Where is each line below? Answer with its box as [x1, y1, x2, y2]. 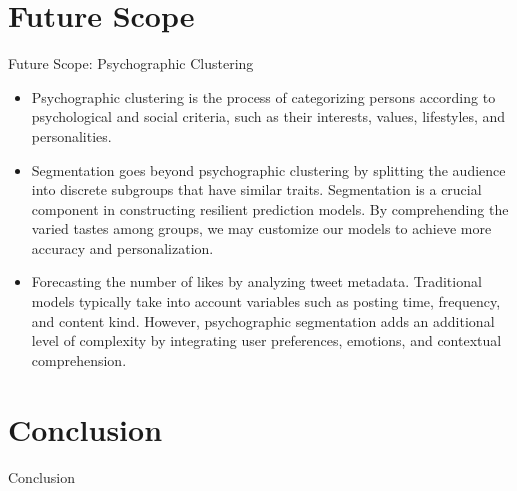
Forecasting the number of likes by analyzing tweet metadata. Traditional [31, 271, 482, 292]
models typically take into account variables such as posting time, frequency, [31, 291, 501, 312]
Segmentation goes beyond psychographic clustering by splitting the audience [31, 159, 506, 180]
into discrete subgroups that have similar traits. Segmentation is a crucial [31, 179, 482, 200]
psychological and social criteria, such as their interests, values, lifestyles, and [31, 106, 506, 127]
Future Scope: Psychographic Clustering [8, 53, 254, 74]
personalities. [31, 125, 112, 146]
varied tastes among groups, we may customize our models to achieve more [31, 218, 492, 239]
